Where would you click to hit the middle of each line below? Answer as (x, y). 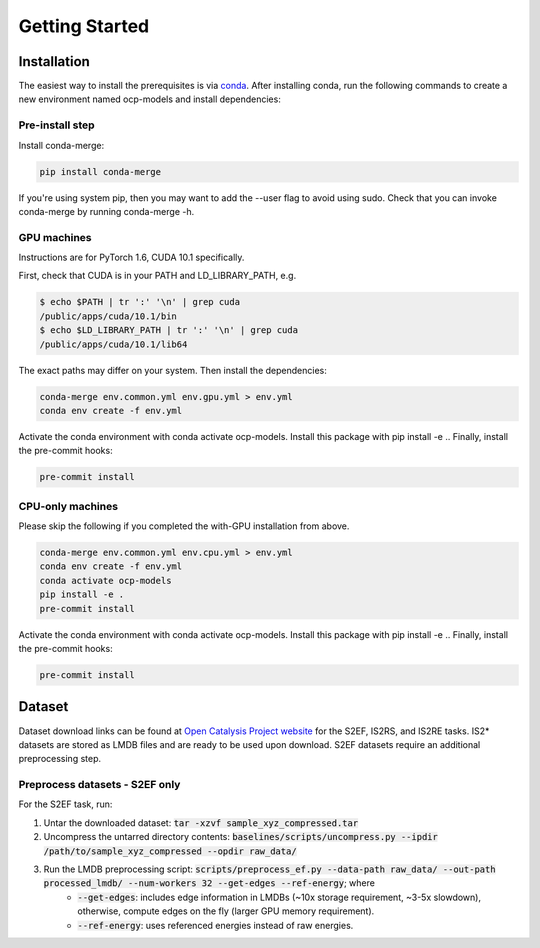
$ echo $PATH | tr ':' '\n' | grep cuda (139, 302)
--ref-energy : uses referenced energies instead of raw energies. (215, 925)
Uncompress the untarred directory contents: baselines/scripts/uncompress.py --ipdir (241, 837)
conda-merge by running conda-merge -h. (106, 211)
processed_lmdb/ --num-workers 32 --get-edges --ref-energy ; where (209, 883)
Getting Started (84, 26)
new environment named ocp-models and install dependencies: (150, 99)
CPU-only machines (68, 506)
